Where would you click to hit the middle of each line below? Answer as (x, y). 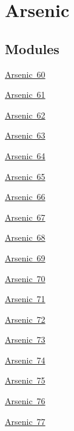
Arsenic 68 (25, 237)
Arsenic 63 (25, 135)
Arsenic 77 (25, 421)
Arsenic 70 (25, 278)
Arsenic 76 (25, 401)
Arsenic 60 (25, 74)
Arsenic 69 (25, 257)
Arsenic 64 (25, 155)
